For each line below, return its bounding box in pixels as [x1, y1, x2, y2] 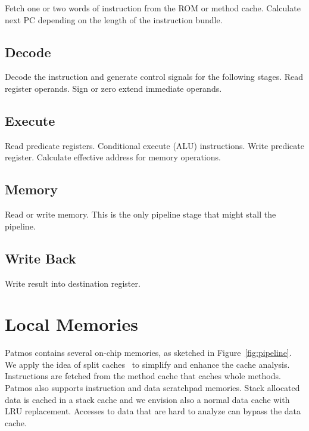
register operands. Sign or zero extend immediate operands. [5, 82, 222, 94]
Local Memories [5, 312, 138, 336]
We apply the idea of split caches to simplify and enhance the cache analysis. [5, 358, 290, 370]
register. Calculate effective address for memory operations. [5, 151, 221, 163]
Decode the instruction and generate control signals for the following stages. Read [5, 70, 304, 83]
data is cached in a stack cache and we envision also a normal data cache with [5, 393, 290, 405]
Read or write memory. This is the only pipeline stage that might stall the [5, 208, 276, 221]
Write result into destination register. [5, 277, 141, 289]
